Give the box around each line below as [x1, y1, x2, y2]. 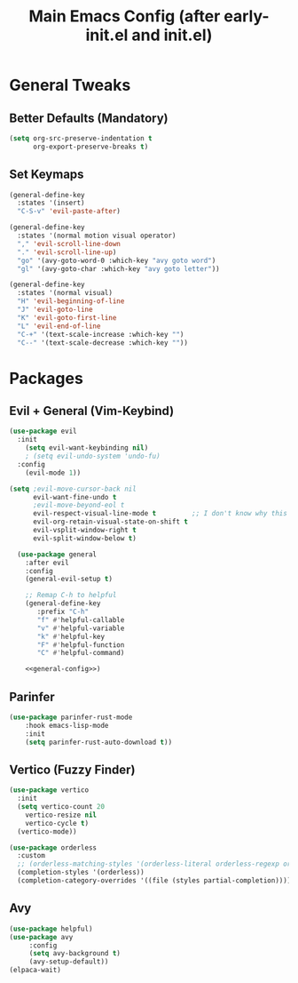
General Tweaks [9, 76, 131, 95]
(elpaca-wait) [9, 966, 62, 975]
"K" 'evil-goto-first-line [17, 313, 117, 322]
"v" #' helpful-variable [36, 624, 125, 633]
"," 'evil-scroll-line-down [17, 239, 122, 248]
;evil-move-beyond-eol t [32, 500, 125, 510]
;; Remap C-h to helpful [25, 591, 117, 600]
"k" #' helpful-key [36, 632, 105, 641]
